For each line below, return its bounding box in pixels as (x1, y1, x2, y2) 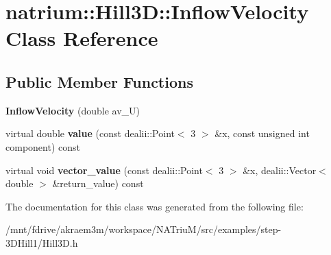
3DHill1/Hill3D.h (5, 235, 78, 250)
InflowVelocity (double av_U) (5, 103, 140, 117)
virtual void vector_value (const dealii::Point (5, 162, 203, 177)
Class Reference (5, 24, 158, 52)
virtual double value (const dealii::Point (5, 126, 175, 141)
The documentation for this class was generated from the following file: (5, 199, 304, 213)
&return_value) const (52, 176, 144, 191)
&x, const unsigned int (214, 126, 310, 141)
